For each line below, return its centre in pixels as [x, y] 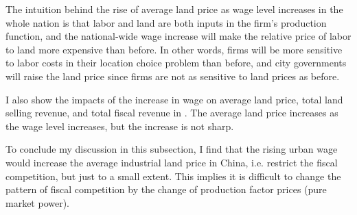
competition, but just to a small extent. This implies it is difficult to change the [173, 176]
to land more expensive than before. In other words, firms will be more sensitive [174, 49]
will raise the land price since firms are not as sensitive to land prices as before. [173, 76]
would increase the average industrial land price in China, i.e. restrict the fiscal [172, 162]
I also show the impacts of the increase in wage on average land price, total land [174, 99]
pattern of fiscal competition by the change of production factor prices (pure [166, 189]
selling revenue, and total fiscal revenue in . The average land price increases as [172, 113]
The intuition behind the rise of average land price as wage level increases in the [174, 9]
